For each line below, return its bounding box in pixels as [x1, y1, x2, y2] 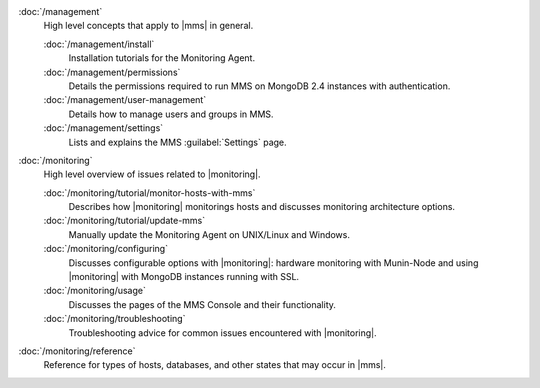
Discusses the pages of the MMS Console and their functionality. [68, 298, 337, 310]
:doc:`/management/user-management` [43, 94, 207, 106]
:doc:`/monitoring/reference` [18, 345, 136, 357]
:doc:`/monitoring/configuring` [43, 243, 169, 255]
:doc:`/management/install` [43, 38, 155, 50]
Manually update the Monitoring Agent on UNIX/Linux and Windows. [68, 228, 350, 240]
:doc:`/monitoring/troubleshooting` [43, 313, 186, 325]
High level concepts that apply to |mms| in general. [43, 20, 254, 32]
